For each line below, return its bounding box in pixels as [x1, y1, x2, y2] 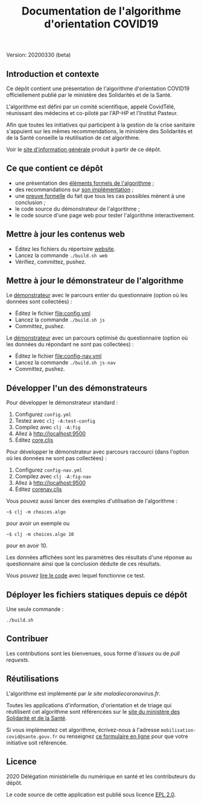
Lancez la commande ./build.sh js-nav [14, 359, 116, 366]
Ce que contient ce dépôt [6, 163, 104, 174]
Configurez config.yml [14, 410, 72, 418]
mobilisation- [160, 727, 197, 733]
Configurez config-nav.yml [14, 466, 83, 473]
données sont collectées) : [6, 298, 72, 305]
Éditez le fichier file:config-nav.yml [14, 352, 102, 360]
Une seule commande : [6, 605, 64, 613]
